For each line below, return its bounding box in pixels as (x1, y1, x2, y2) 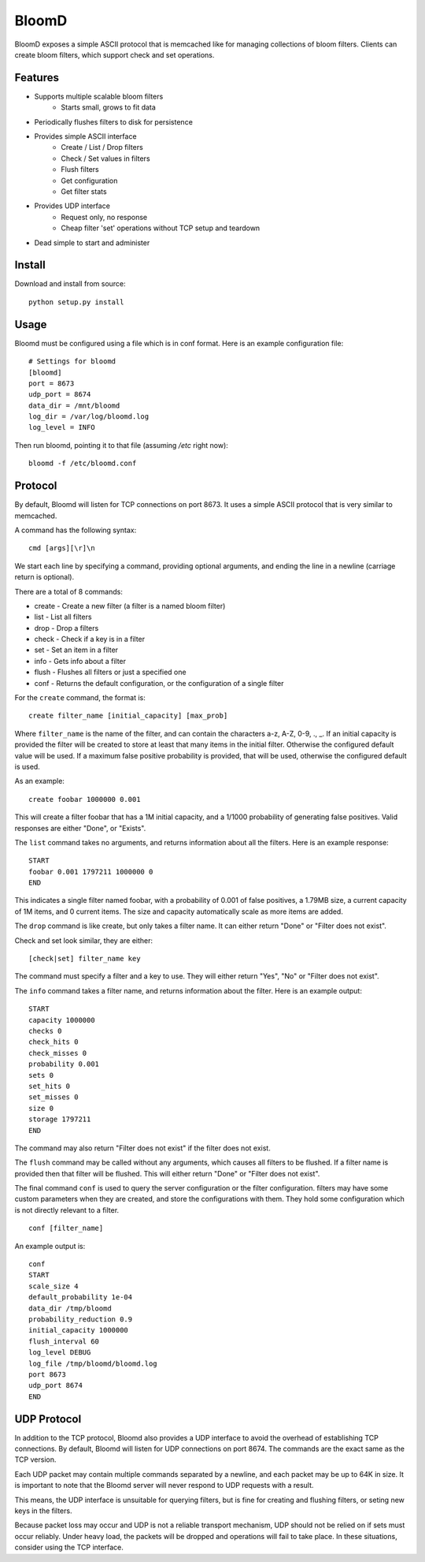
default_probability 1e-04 (28, 1293, 133, 1302)
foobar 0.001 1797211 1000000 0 (28, 867, 153, 876)
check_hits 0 (28, 1038, 79, 1046)
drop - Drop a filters (34, 623, 99, 632)
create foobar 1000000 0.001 (28, 795, 141, 803)
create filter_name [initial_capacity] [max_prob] (28, 711, 228, 721)
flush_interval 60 (28, 1336, 100, 1346)
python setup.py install (28, 297, 124, 307)
